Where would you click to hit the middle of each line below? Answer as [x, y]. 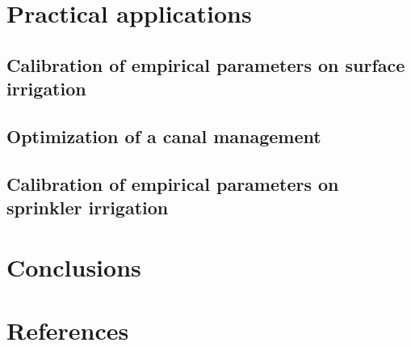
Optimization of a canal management [164, 135]
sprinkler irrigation [88, 207]
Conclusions [74, 267]
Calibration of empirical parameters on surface [206, 64]
